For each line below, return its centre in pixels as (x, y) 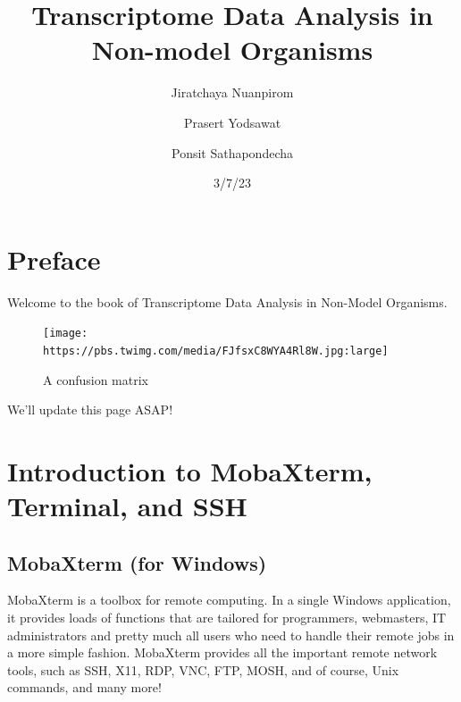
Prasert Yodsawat (232, 122)
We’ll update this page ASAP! (90, 409)
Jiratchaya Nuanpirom (232, 92)
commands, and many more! (84, 687)
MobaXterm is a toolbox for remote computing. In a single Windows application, (229, 600)
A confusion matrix (96, 379)
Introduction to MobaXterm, (190, 470)
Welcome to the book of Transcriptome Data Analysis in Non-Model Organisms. (227, 301)
